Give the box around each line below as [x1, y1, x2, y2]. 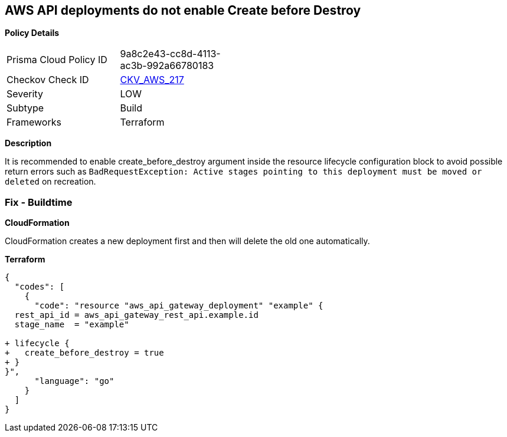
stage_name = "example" [14, 320, 129, 330]
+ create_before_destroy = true [5, 348, 164, 358]
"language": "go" [34, 376, 115, 386]
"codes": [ [14, 282, 65, 292]
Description [5, 138, 52, 149]
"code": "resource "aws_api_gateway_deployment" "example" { [34, 301, 323, 311]
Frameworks [6, 116, 61, 129]
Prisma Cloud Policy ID [6, 54, 107, 66]
